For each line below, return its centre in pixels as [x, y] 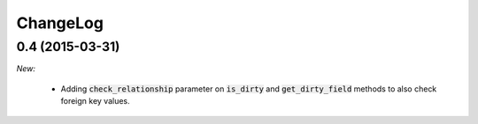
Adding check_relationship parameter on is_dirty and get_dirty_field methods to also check [249, 89]
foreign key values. [95, 101]
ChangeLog [60, 23]
